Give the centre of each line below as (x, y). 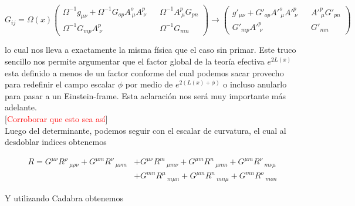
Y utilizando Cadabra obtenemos (64, 197)
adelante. (21, 107)
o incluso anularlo (255, 84)
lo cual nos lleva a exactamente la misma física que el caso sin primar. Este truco (151, 50)
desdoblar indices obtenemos (56, 142)
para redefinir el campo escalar (60, 84)
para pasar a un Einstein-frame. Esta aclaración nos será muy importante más (146, 95)
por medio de (149, 84)
